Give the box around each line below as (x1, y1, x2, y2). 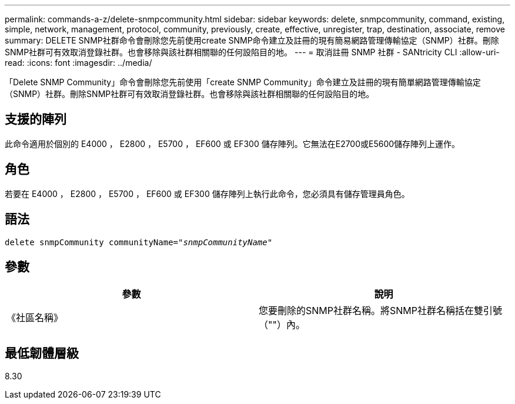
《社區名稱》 (6, 312, 63, 324)
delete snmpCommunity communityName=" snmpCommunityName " (5, 237, 273, 247)
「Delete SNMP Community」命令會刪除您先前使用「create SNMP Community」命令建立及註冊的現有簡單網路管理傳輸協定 (5, 77, 481, 87)
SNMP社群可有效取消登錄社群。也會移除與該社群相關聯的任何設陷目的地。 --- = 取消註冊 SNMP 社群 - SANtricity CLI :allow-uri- (5, 47, 500, 57)
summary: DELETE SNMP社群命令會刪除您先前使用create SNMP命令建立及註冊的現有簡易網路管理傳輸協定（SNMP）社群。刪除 (5, 35, 499, 45)
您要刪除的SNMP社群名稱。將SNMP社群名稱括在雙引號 (259, 305, 502, 317)
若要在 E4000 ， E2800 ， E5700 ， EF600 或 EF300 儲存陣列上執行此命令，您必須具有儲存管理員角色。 (5, 188, 410, 199)
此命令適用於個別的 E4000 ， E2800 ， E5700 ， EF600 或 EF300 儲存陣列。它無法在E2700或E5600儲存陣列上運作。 (5, 138, 460, 149)
